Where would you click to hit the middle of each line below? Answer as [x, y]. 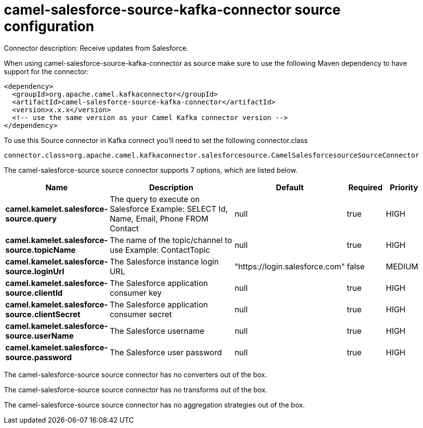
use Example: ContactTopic [160, 250]
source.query [31, 218]
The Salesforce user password [166, 352]
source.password [39, 357]
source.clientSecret [43, 314]
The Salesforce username [157, 331]
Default [290, 187]
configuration [49, 26]
